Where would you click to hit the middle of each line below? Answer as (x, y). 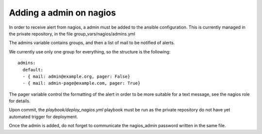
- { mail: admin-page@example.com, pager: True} (82, 83)
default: (33, 70)
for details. (20, 101)
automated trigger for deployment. (43, 117)
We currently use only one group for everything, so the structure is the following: (90, 51)
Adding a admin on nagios (62, 13)
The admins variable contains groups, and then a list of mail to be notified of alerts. (92, 43)
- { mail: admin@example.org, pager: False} (76, 76)
